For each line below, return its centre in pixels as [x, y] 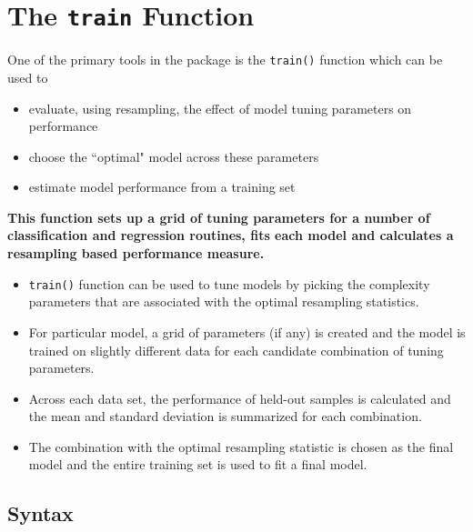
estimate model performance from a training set [162, 187]
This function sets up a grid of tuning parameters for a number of [219, 217]
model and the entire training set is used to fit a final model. [198, 464]
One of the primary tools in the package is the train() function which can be [225, 60]
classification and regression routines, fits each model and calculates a [231, 235]
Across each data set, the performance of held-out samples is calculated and [240, 398]
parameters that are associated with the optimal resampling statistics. [224, 301]
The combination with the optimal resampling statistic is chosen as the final [241, 446]
